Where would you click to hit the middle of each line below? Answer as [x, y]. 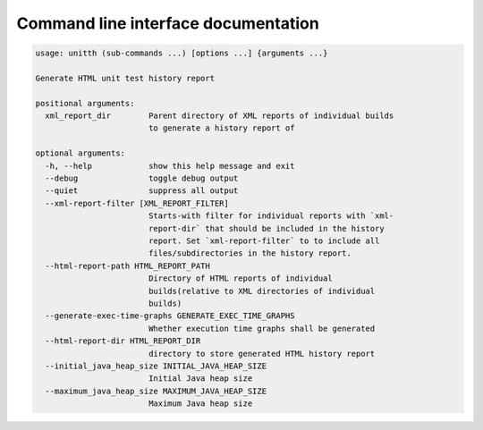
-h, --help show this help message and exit [170, 166]
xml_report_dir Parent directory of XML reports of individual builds [220, 116]
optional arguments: [80, 153]
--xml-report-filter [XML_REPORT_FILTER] [137, 203]
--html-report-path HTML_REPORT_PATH [127, 266]
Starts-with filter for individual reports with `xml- [271, 216]
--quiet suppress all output [142, 191]
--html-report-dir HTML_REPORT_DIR [123, 341]
